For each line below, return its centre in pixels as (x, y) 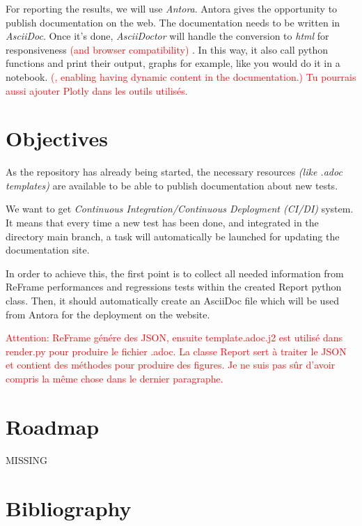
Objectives (57, 138)
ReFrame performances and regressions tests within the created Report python (174, 287)
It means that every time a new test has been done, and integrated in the (162, 223)
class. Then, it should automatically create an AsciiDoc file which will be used (172, 301)
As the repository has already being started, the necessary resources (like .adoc (174, 172)
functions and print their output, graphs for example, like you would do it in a (173, 63)
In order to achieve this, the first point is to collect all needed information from (175, 273)
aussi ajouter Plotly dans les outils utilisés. (97, 90)
